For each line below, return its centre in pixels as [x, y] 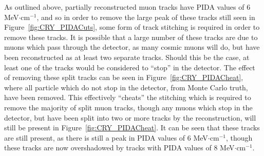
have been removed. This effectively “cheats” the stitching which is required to [128, 97]
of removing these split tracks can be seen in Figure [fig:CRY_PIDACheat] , [124, 77]
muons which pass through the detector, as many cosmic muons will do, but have [132, 47]
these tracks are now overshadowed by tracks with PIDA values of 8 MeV [119, 148]
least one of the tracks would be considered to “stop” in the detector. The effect [130, 67]
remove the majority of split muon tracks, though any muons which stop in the [128, 107]
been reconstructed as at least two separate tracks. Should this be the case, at [127, 57]
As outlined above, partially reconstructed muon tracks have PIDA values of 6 [127, 7]
